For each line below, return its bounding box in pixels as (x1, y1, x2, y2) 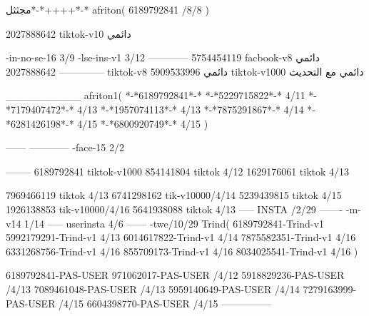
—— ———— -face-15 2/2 (6, 140, 125, 155)
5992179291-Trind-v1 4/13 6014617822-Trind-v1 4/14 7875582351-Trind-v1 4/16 (6, 230, 356, 245)
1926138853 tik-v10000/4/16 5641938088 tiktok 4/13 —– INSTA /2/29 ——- (6, 201, 343, 216)
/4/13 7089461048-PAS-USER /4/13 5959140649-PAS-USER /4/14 (6, 281, 300, 296)
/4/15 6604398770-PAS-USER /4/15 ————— (59, 295, 272, 310)
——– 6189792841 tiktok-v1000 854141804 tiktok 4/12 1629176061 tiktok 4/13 (6, 163, 350, 178)
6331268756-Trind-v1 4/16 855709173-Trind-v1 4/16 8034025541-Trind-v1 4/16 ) (6, 243, 358, 258)
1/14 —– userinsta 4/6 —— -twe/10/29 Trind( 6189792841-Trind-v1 (24, 215, 324, 230)
